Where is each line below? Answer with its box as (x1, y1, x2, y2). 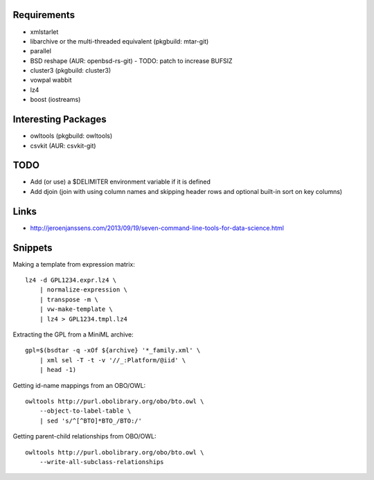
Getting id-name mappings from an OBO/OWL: (12, 381, 146, 389)
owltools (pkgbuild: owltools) (30, 132, 113, 140)
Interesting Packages (12, 114, 107, 125)
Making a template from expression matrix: (12, 260, 135, 268)
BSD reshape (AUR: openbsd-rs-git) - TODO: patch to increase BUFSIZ (30, 56, 233, 65)
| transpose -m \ (39, 295, 98, 303)
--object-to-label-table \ (39, 407, 132, 415)
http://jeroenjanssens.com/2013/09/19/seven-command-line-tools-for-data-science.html (30, 224, 284, 232)
